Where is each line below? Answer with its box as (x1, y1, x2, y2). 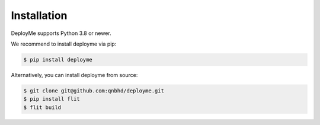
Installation (11, 9, 68, 22)
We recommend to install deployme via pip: (11, 40, 117, 47)
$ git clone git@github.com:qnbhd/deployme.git (23, 87, 164, 94)
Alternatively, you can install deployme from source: (11, 71, 138, 78)
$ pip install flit (23, 95, 80, 102)
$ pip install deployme (23, 56, 93, 63)
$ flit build (23, 104, 62, 111)
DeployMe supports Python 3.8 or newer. (11, 30, 112, 37)
